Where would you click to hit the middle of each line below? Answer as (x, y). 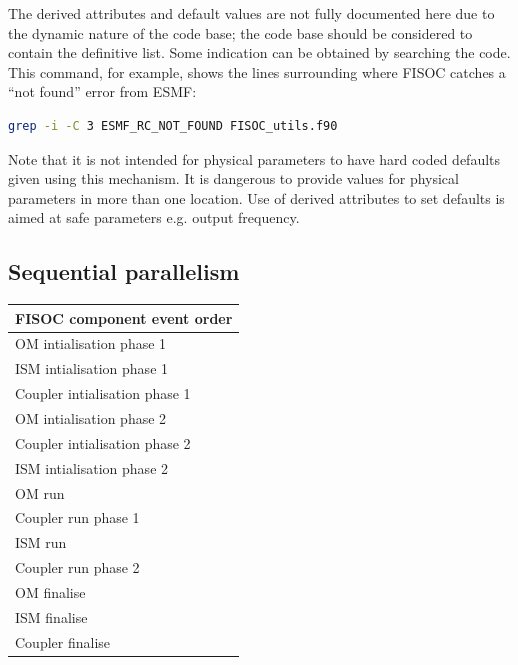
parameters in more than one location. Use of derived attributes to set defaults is (256, 197)
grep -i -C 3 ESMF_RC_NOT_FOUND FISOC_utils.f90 (173, 125)
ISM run (41, 542)
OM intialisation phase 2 (91, 418)
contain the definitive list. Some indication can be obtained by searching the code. (259, 52)
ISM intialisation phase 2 (92, 467)
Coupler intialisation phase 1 (103, 393)
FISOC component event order (124, 317)
